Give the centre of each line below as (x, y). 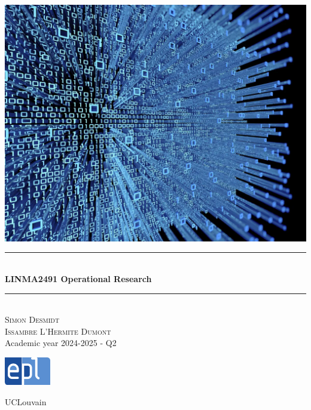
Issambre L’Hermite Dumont (58, 331)
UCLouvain (26, 401)
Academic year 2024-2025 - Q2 (61, 343)
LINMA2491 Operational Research (78, 278)
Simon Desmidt (32, 319)
